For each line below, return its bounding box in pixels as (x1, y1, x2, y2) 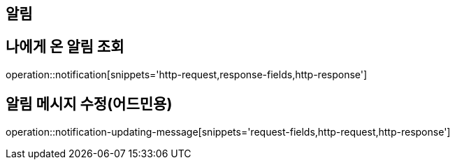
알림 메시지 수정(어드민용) (6, 95, 173, 113)
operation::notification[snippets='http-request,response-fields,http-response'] (6, 68, 368, 80)
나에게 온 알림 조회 (6, 38, 124, 56)
